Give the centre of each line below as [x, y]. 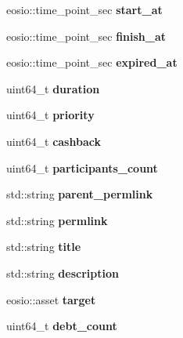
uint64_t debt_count [62, 326]
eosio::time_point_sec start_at [84, 9]
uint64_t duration [53, 88]
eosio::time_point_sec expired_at [92, 62]
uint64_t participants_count [82, 167]
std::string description [63, 273]
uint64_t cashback [54, 141]
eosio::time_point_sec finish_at [86, 36]
